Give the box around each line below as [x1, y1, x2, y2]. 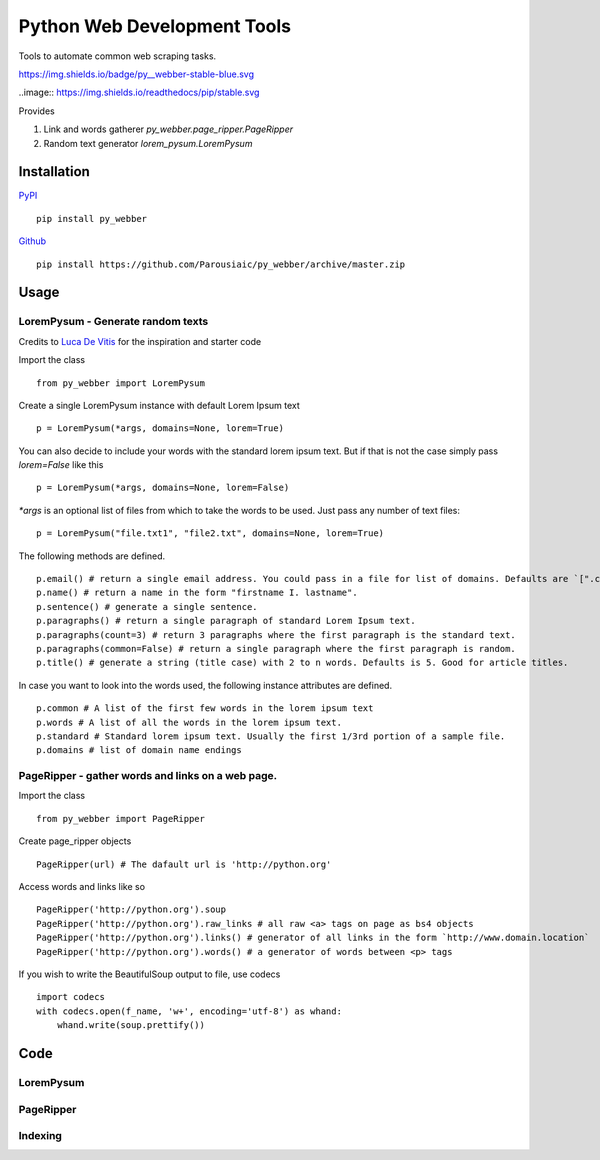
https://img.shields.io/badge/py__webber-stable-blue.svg [18, 68, 255, 80]
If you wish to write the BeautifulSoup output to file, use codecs [18, 968, 281, 980]
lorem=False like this [18, 459, 104, 471]
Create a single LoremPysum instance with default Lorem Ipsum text [18, 399, 300, 411]
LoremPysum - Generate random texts [18, 315, 209, 329]
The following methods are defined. [18, 550, 166, 562]
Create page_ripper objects [18, 835, 132, 847]
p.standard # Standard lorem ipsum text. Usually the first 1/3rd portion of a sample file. [36, 730, 506, 742]
